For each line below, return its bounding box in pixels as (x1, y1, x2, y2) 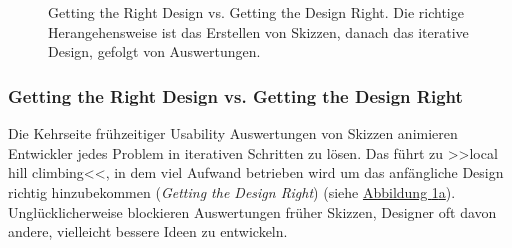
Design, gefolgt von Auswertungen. (48, 41, 261, 62)
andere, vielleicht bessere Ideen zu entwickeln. (8, 221, 288, 242)
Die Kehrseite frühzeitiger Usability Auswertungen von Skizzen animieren (8, 123, 458, 144)
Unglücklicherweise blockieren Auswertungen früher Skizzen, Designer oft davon (8, 201, 497, 222)
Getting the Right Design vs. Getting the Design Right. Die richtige (48, 2, 464, 23)
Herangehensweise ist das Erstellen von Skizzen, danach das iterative (48, 21, 469, 42)
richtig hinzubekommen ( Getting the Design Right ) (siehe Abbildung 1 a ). (8, 181, 456, 202)
